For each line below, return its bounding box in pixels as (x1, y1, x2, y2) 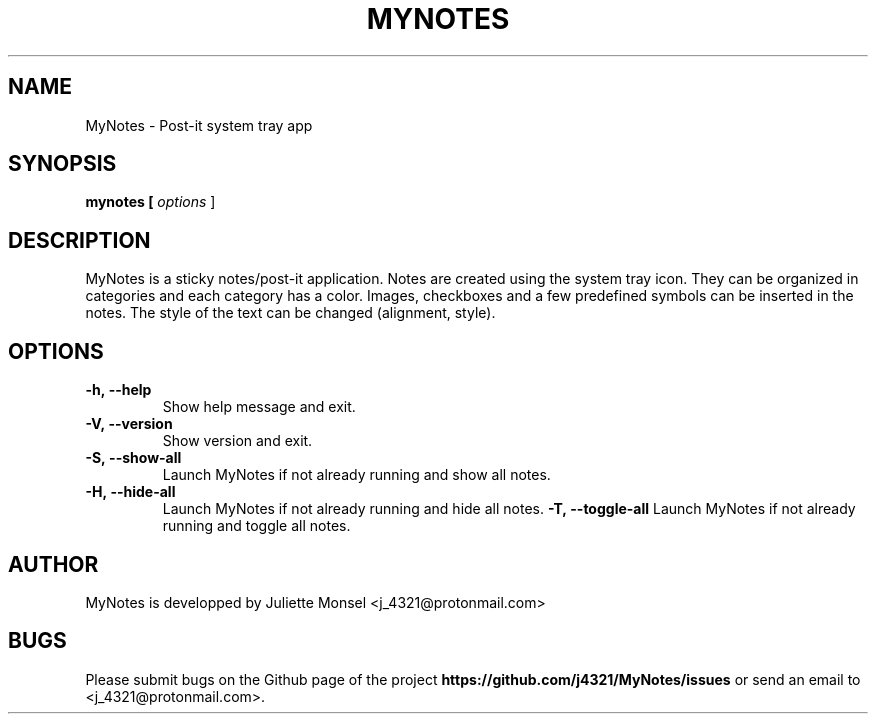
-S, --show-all (85, 449, 182, 467)
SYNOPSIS (8, 151, 117, 177)
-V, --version (85, 415, 173, 433)
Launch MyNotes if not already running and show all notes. (162, 466, 551, 484)
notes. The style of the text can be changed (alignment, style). (85, 304, 496, 322)
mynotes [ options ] (85, 193, 216, 211)
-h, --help (85, 381, 152, 399)
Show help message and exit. (162, 398, 356, 416)
